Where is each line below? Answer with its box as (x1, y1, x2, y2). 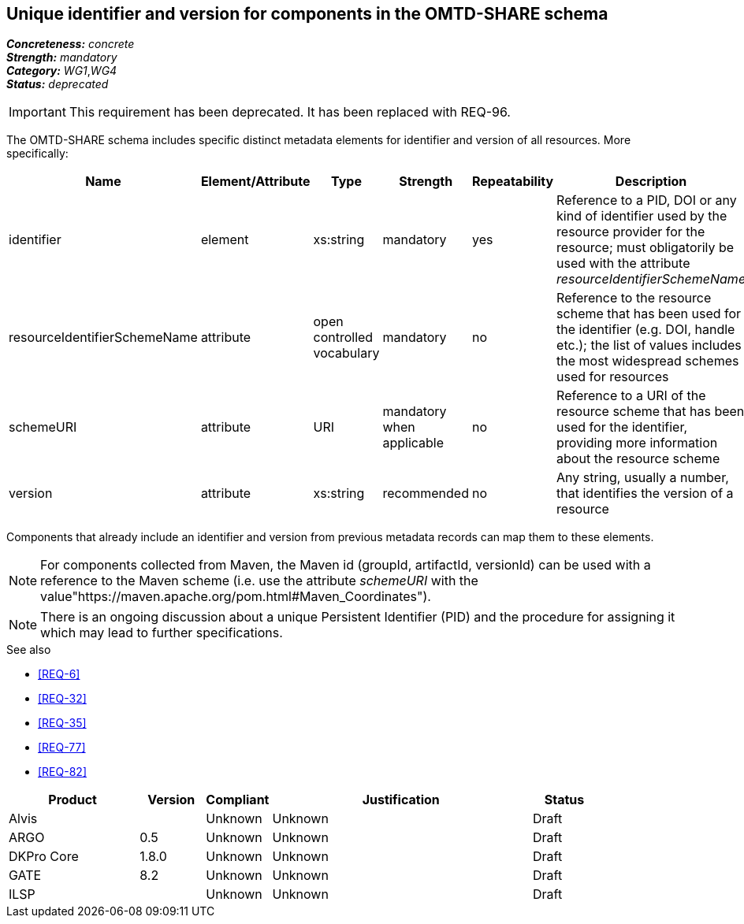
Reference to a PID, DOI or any (556, 192, 737, 209)
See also (6, 643, 51, 657)
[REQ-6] (38, 667, 80, 681)
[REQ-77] (38, 740, 86, 755)
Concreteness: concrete (6, 37, 135, 51)
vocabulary (313, 345, 380, 362)
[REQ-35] (38, 716, 87, 730)
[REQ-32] (38, 692, 87, 706)
